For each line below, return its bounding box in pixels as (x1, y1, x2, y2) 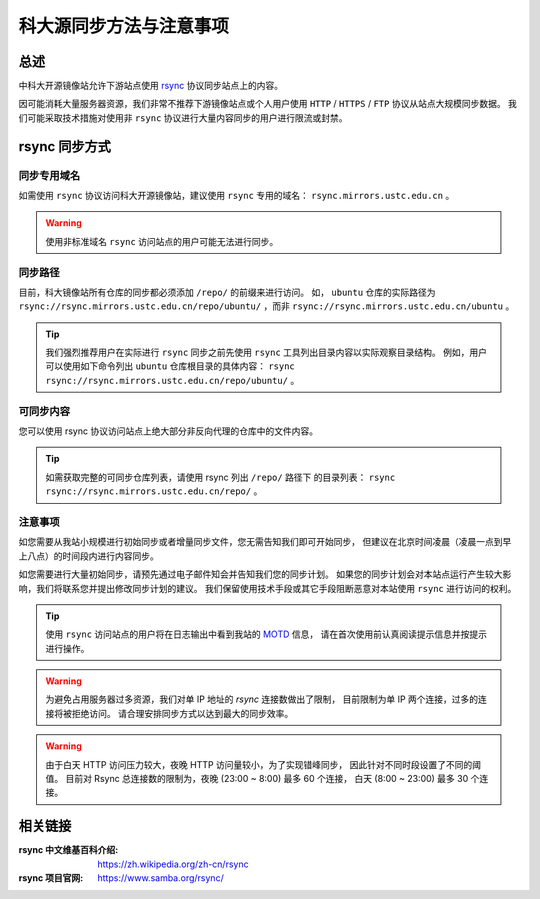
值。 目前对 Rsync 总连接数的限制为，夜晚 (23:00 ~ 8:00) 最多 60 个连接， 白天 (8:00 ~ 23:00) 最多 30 (45, 773, 469, 785)
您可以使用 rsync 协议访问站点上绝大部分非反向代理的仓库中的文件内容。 (18, 425, 319, 437)
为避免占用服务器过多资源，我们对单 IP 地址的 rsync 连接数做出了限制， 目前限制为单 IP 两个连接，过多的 (45, 693, 479, 705)
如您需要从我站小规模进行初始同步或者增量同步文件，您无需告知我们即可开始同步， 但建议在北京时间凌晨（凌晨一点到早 (18, 536, 512, 548)
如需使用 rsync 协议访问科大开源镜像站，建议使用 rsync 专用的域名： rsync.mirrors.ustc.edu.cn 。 (18, 190, 455, 201)
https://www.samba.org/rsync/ (97, 872, 224, 884)
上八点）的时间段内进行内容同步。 (18, 550, 159, 562)
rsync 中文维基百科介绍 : (18, 844, 119, 856)
